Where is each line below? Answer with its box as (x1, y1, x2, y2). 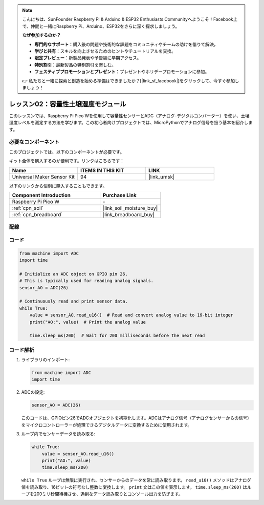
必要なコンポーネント (9, 139, 60, 146)
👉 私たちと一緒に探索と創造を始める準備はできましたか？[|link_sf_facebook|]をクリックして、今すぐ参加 (22, 77, 235, 83)
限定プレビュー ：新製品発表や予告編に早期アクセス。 (34, 55, 142, 61)
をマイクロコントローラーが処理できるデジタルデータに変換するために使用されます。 (21, 422, 192, 428)
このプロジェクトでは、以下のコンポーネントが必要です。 (9, 149, 125, 154)
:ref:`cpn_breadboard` (12, 211, 63, 218)
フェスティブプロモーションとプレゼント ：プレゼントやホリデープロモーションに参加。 (34, 69, 210, 75)
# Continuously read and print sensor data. (19, 299, 128, 304)
